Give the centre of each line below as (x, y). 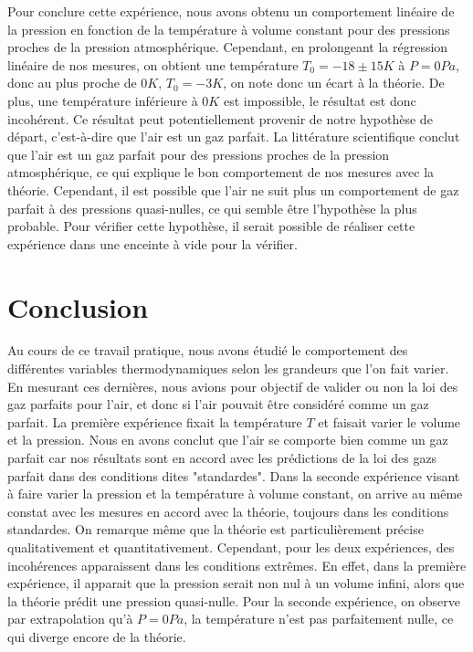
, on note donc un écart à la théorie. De (334, 83)
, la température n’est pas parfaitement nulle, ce (319, 619)
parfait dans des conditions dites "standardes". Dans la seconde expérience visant (234, 475)
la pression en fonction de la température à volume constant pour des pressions (229, 29)
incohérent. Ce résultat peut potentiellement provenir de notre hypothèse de (220, 118)
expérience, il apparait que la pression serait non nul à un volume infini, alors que (236, 583)
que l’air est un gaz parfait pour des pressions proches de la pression (199, 154)
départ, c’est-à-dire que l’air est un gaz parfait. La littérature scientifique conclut (234, 137)
